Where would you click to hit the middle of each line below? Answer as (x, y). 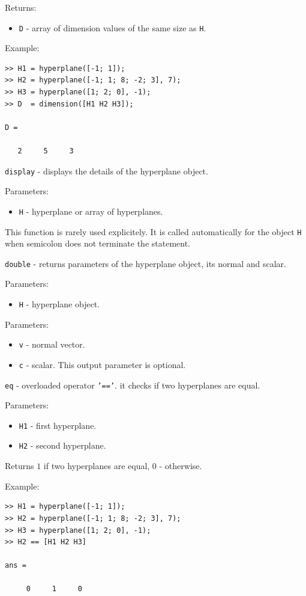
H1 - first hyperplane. (58, 425)
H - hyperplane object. (59, 304)
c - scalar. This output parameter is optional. (102, 364)
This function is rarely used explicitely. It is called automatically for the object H (153, 231)
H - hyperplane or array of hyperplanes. (91, 211)
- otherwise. (181, 466)
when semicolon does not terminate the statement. (98, 243)
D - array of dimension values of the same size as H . (112, 27)
